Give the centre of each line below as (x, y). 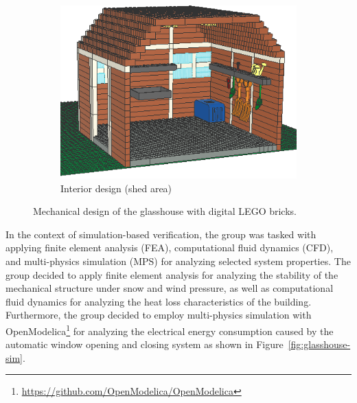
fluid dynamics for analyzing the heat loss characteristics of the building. (159, 301)
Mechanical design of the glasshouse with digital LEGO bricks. (165, 211)
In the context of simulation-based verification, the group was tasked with (161, 234)
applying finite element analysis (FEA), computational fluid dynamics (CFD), (170, 247)
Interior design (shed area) (116, 188)
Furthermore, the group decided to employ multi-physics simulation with (159, 315)
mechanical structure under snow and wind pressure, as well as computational (170, 288)
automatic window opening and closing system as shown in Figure (145, 344)
